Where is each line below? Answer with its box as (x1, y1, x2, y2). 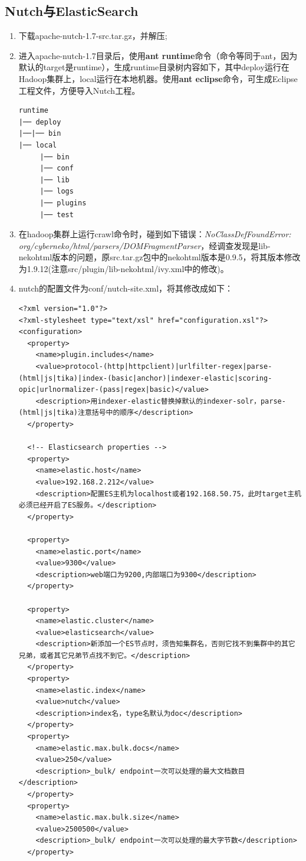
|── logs (40, 187, 74, 196)
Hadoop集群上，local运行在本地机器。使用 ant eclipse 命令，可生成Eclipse (18, 72, 298, 84)
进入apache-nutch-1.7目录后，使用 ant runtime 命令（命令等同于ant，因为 (18, 49, 298, 61)
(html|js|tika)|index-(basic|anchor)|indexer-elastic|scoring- (18, 374, 272, 382)
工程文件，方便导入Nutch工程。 (18, 84, 140, 96)
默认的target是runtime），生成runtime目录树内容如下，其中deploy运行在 (18, 61, 289, 73)
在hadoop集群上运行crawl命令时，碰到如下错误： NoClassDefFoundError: (18, 228, 291, 240)
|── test (40, 210, 74, 219)
